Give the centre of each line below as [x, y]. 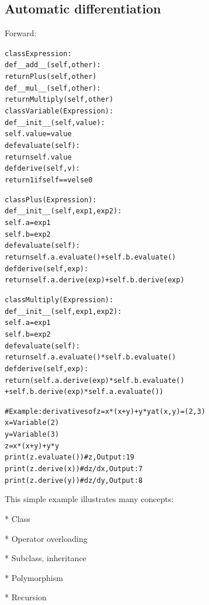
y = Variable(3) [32, 435]
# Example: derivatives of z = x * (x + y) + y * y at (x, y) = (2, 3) [105, 411]
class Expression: [38, 53]
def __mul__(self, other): [53, 88]
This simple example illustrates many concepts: [89, 499]
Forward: [21, 33]
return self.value [38, 157]
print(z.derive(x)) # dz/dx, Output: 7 [74, 469]
